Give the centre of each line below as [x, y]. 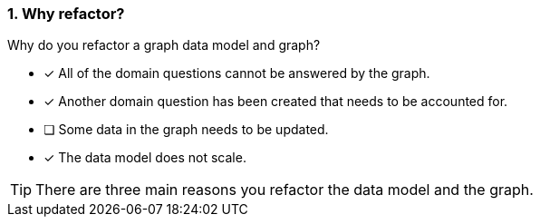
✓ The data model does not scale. [145, 158]
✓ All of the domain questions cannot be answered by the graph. [237, 73]
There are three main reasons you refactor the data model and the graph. [284, 190]
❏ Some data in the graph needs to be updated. [186, 130]
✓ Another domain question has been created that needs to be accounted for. [276, 102]
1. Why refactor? [66, 14]
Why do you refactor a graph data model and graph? [164, 45]
